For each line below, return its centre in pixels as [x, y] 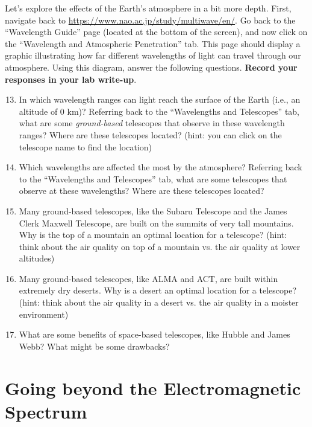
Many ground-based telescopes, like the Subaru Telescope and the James [153, 210]
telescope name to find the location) [85, 146]
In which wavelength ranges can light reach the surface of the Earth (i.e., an [160, 99]
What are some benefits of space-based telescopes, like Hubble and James [154, 334]
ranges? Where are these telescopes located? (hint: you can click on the [150, 134]
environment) [44, 314]
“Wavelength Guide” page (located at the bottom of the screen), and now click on [156, 32]
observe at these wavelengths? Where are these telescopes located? [142, 191]
